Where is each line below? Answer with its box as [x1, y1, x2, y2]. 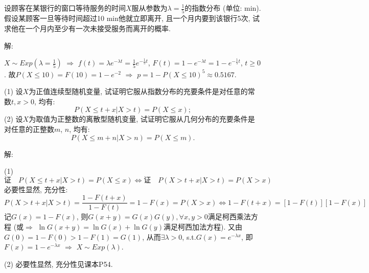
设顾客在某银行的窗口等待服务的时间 [4, 3, 126, 13]
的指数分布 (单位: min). [184, 3, 261, 13]
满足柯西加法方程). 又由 [163, 221, 242, 232]
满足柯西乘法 [207, 211, 251, 222]
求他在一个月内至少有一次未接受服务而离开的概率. [4, 22, 171, 33]
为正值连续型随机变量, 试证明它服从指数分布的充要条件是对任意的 [29, 86, 248, 97]
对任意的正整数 [4, 123, 54, 134]
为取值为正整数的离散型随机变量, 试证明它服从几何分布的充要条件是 [29, 113, 255, 124]
